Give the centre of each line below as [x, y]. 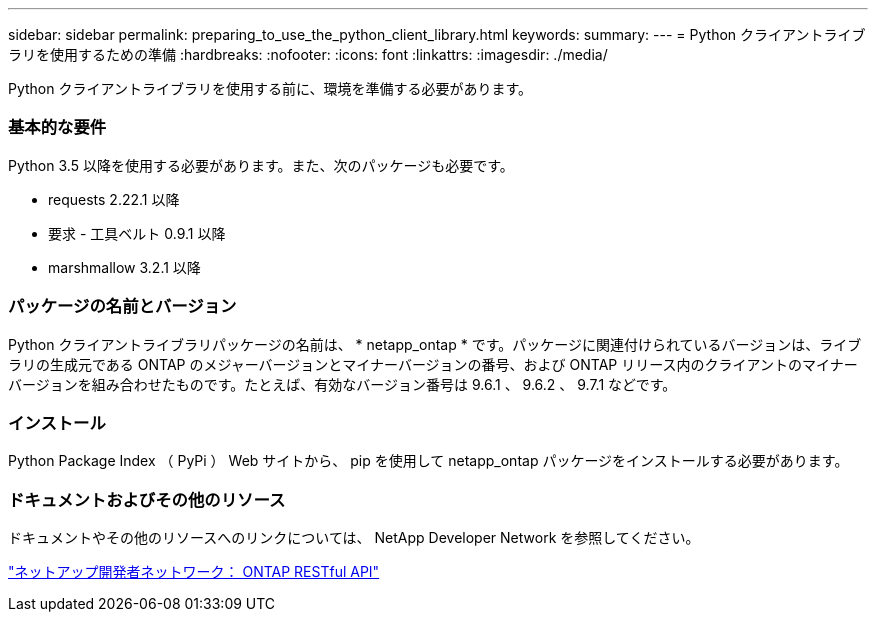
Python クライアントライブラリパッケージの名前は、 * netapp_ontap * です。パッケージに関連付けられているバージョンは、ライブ [435, 344]
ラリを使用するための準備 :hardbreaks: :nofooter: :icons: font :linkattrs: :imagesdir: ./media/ [308, 54]
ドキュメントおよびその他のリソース [147, 499]
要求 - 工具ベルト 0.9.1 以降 [137, 233]
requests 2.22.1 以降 [114, 199]
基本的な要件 [57, 127]
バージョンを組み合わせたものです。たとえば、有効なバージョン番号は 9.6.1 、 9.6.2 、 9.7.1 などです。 [342, 384]
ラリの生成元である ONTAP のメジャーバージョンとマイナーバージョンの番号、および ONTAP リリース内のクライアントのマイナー [433, 364]
